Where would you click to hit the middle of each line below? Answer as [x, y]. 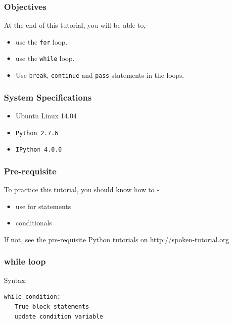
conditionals [34, 223]
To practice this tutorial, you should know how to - [82, 189]
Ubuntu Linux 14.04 [46, 115]
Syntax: [16, 280]
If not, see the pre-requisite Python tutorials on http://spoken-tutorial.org [116, 239]
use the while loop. [45, 58]
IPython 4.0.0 [39, 150]
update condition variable [59, 316]
